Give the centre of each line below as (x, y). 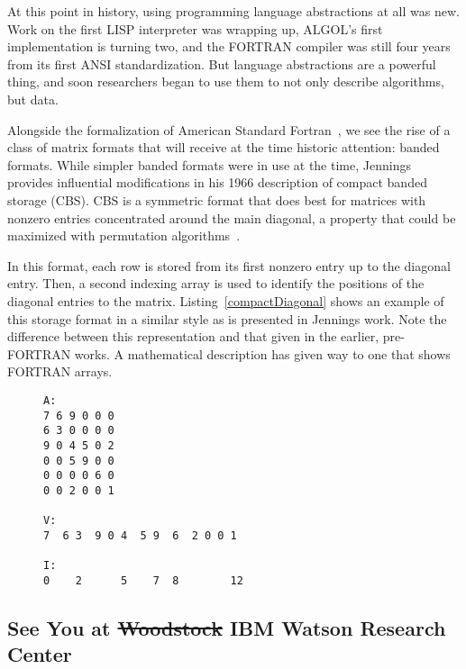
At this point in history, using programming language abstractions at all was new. (233, 11)
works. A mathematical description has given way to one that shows (262, 353)
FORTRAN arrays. (60, 371)
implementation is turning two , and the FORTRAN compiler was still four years (229, 46)
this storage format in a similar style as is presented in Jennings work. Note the (227, 318)
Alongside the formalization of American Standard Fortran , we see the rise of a (229, 129)
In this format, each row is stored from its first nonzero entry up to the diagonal (229, 265)
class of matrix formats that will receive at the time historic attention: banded (224, 147)
